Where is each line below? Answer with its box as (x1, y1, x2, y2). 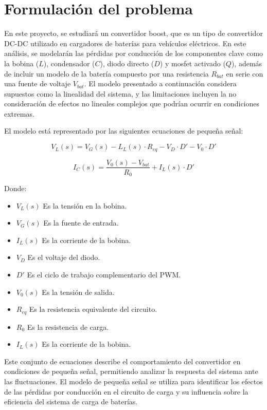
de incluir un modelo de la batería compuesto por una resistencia (4, 68, 209, 79)
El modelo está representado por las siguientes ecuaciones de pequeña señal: (4, 125, 243, 136)
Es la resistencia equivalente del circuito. (29, 304, 157, 314)
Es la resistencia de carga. (27, 321, 109, 332)
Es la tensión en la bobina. (43, 200, 127, 211)
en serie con (226, 68, 263, 79)
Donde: (4, 183, 27, 194)
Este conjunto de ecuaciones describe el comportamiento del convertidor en (4, 356, 241, 366)
